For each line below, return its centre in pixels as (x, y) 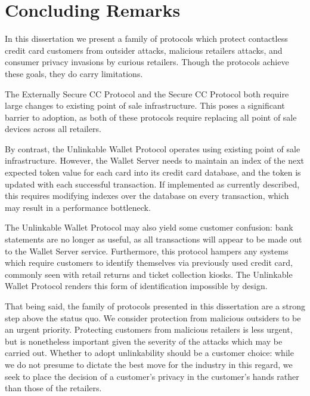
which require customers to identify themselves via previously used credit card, (149, 263)
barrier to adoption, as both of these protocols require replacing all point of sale (151, 117)
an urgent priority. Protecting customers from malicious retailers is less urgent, (149, 329)
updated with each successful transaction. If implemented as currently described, (152, 184)
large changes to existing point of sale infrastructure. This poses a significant (145, 105)
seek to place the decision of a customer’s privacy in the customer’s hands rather (152, 376)
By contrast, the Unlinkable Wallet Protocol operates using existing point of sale (153, 148)
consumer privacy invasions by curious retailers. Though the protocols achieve (147, 62)
